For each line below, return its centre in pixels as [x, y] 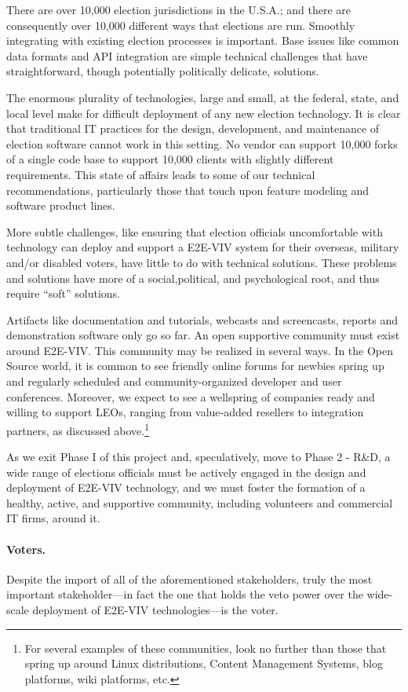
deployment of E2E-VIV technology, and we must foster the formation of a [186, 487]
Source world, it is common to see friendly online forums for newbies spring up [195, 366]
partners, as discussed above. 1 [78, 429]
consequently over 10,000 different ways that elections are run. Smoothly [181, 25]
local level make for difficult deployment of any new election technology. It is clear [204, 113]
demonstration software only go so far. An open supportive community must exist [203, 335]
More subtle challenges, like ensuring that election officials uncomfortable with [195, 231]
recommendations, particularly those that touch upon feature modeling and [188, 190]
